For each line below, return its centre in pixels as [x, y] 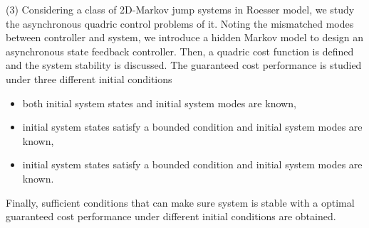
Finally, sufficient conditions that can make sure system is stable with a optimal [180, 202]
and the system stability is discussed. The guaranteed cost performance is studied [184, 65]
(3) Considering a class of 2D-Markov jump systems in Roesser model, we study [180, 9]
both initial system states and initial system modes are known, [159, 103]
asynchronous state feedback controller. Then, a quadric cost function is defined [180, 51]
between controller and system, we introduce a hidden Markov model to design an [185, 37]
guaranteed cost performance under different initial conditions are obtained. [171, 216]
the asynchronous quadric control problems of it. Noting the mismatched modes [180, 23]
